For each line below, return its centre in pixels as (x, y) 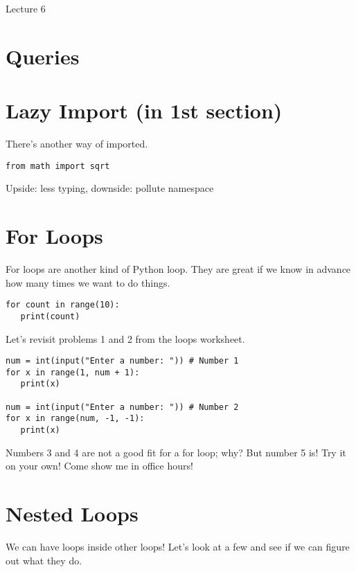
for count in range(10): (63, 305)
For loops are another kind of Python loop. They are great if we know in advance (178, 269)
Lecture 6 (26, 8)
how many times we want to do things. (88, 282)
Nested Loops (72, 513)
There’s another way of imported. (77, 144)
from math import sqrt (58, 166)
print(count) (50, 316)
